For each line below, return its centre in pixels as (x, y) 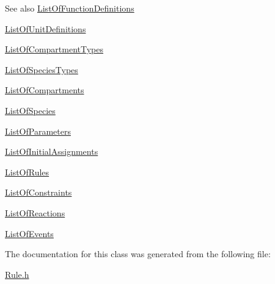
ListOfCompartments (45, 90)
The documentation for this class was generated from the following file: (138, 254)
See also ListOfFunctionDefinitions (70, 8)
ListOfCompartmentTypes (54, 49)
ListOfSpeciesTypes (42, 69)
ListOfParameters (38, 131)
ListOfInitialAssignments (52, 151)
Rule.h (17, 274)
